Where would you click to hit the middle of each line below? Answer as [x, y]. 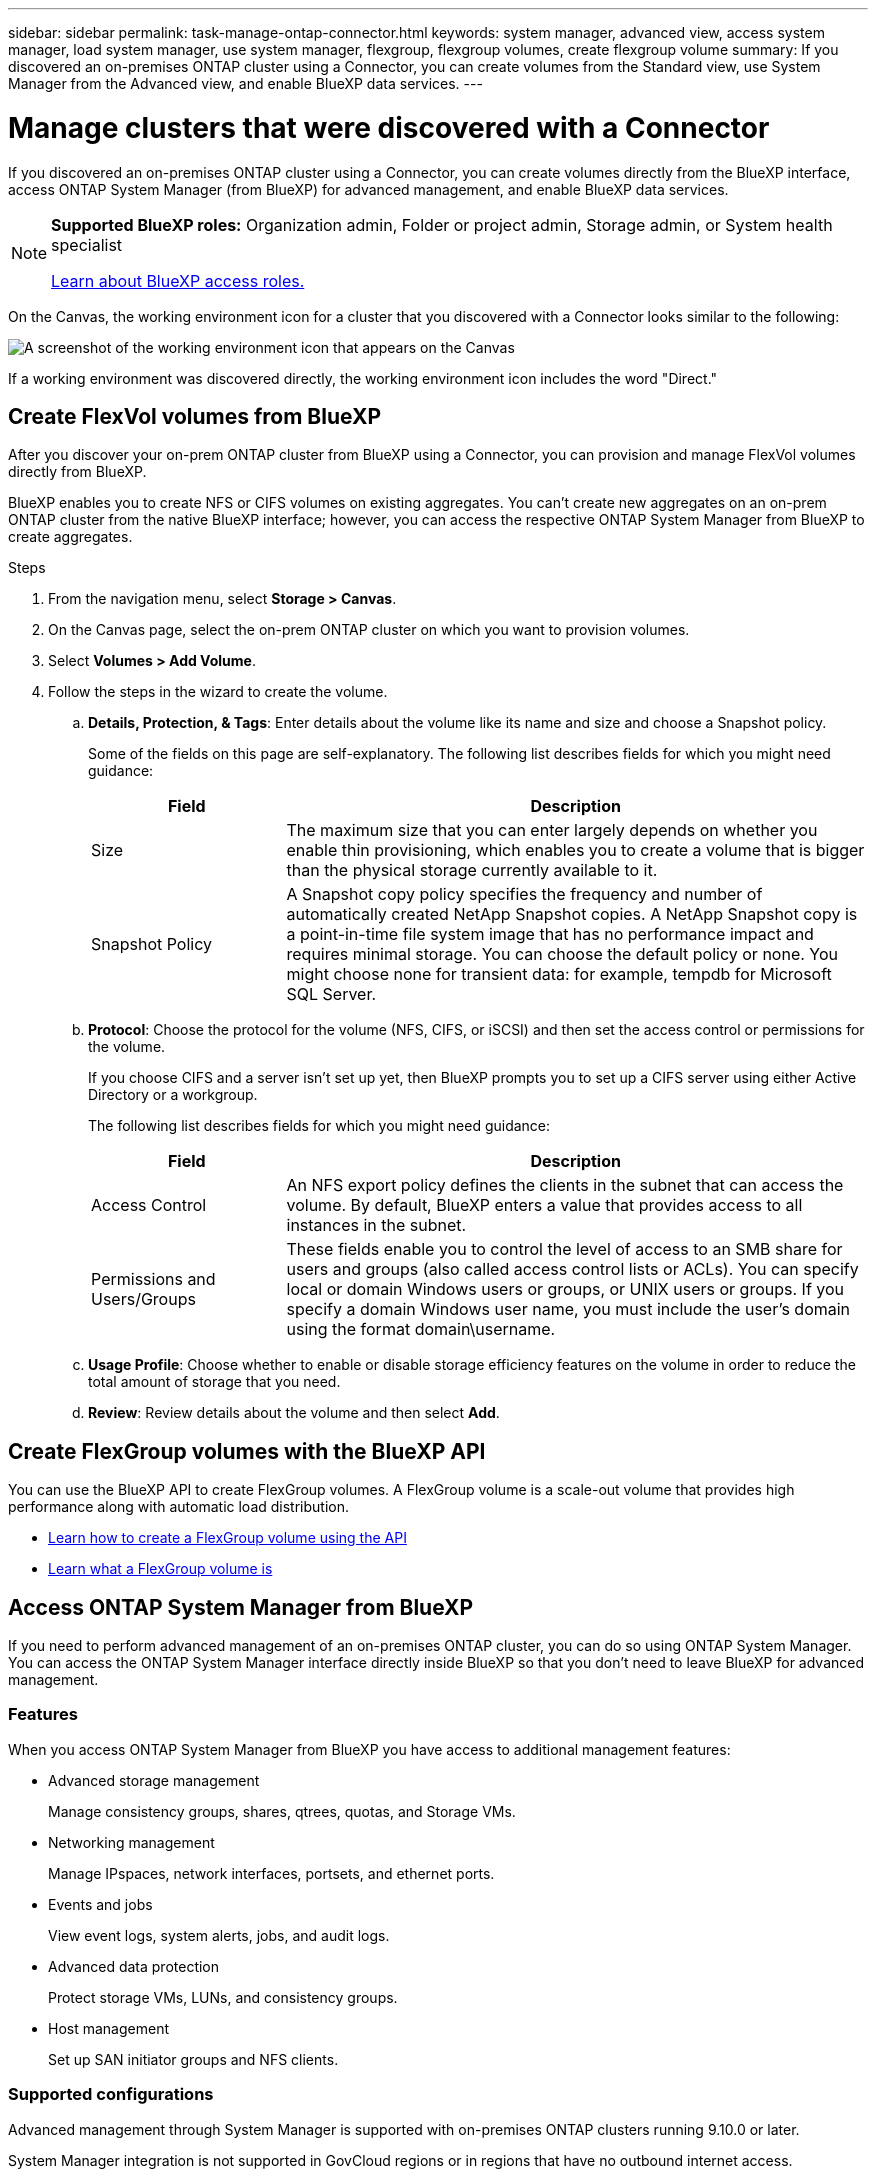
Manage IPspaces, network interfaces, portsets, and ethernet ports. [271, 1873]
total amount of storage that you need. [214, 1382]
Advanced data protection [134, 1966]
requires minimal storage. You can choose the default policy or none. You [562, 954]
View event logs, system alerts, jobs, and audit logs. [219, 1935]
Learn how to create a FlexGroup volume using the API [227, 1538]
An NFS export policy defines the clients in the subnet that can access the [565, 1185]
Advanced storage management [154, 1780]
